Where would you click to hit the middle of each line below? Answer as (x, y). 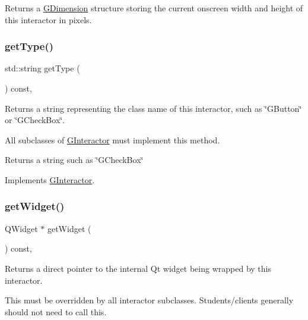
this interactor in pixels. (48, 19)
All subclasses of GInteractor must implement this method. (112, 139)
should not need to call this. (56, 311)
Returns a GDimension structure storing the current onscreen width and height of (154, 8)
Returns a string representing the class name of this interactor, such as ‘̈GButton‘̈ (153, 108)
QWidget (21, 228)
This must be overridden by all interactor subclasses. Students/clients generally (149, 300)
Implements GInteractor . (50, 179)
